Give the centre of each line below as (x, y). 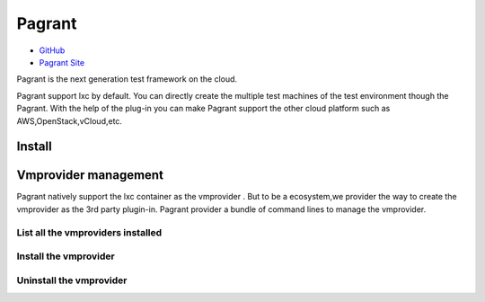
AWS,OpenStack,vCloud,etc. (70, 120)
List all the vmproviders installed (89, 232)
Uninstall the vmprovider (72, 280)
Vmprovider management (90, 175)
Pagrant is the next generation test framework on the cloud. (127, 79)
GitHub (52, 50)
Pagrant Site (62, 62)
